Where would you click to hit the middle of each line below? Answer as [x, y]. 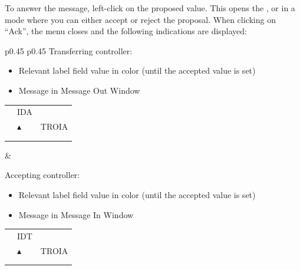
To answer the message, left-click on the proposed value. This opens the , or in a [150, 8]
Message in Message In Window [76, 214]
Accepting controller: [42, 175]
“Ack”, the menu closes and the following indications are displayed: [126, 31]
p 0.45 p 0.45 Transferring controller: [69, 50]
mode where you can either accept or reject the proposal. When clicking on [140, 19]
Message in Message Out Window [79, 90]
